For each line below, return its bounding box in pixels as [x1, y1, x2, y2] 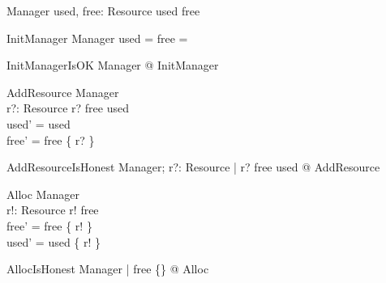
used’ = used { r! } [6, 233, 101, 250]
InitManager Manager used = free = [6, 29, 188, 46]
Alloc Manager [6, 185, 79, 202]
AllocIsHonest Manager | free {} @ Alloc [6, 260, 209, 277]
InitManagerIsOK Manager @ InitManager [6, 57, 219, 74]
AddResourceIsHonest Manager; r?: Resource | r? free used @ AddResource [6, 158, 380, 175]
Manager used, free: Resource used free [6, 2, 200, 19]
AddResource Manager [6, 83, 119, 100]
